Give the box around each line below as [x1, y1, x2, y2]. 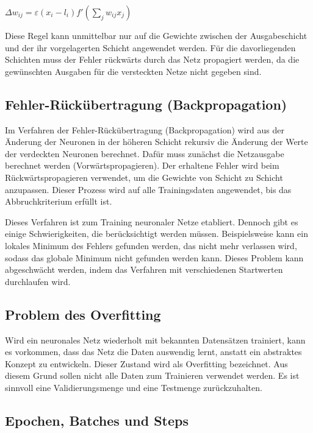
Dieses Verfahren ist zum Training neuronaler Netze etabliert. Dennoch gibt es [5, 215, 298, 228]
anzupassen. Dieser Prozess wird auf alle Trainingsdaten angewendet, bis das [5, 183, 292, 195]
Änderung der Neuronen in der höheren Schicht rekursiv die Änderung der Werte [5, 135, 308, 148]
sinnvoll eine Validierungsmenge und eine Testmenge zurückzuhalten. [5, 381, 262, 393]
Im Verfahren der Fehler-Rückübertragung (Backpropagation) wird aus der [5, 123, 285, 136]
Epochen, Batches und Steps [5, 410, 189, 429]
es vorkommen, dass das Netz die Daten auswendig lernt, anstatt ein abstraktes [5, 345, 302, 358]
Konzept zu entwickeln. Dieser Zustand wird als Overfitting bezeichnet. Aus [5, 357, 288, 370]
